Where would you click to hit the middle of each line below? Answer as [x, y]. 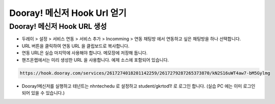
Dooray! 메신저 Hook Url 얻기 [68, 13]
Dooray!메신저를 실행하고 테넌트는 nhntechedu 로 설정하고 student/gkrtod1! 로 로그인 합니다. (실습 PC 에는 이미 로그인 [138, 86]
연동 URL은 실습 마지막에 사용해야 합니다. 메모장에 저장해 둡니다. [84, 53]
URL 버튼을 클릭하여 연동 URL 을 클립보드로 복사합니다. [75, 46]
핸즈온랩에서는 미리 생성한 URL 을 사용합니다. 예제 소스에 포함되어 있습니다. [95, 60]
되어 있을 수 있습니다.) [43, 93]
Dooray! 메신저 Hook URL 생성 [58, 26]
